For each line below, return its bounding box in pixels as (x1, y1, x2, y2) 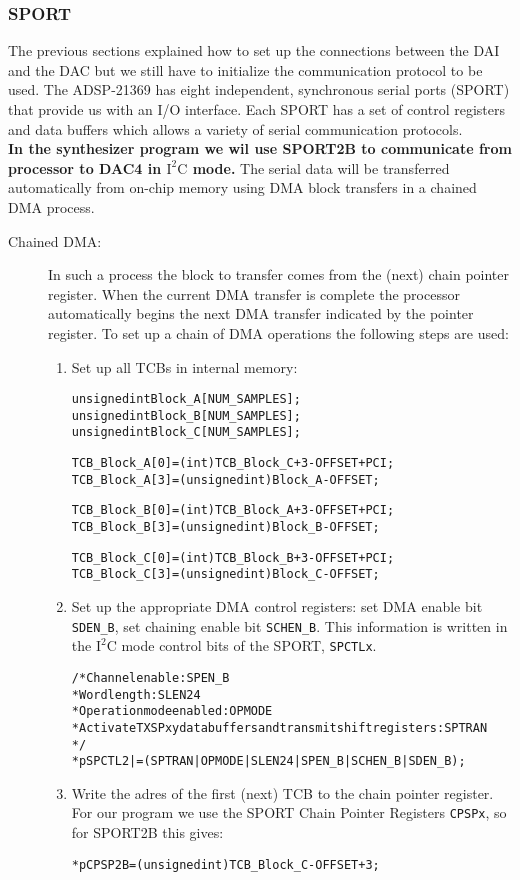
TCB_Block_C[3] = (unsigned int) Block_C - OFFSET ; (71, 567, 380, 582)
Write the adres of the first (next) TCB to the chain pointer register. (71, 782, 494, 803)
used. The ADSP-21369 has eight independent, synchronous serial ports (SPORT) (8, 79, 510, 100)
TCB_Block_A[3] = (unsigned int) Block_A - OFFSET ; (71, 472, 380, 487)
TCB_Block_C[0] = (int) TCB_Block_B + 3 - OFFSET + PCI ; (71, 550, 395, 565)
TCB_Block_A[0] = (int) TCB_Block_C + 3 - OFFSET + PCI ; (71, 456, 395, 471)
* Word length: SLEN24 (71, 687, 201, 702)
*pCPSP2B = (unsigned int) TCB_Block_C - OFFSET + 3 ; (71, 857, 380, 872)
